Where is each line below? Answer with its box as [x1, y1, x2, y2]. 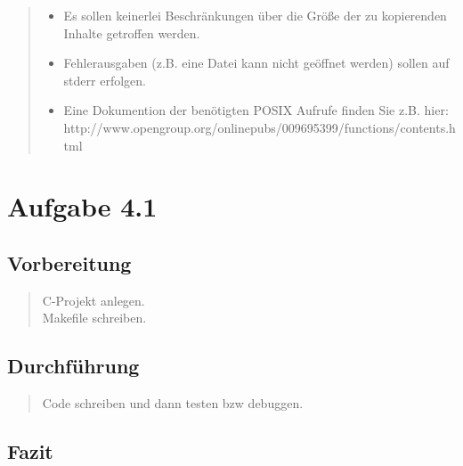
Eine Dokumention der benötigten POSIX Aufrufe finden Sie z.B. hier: [63, 101, 449, 119]
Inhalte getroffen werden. [63, 23, 200, 42]
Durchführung [7, 352, 140, 380]
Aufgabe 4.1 [7, 188, 158, 225]
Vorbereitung [7, 249, 132, 276]
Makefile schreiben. [42, 308, 147, 327]
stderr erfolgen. [63, 70, 146, 89]
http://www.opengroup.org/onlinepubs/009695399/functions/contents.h [63, 118, 456, 136]
